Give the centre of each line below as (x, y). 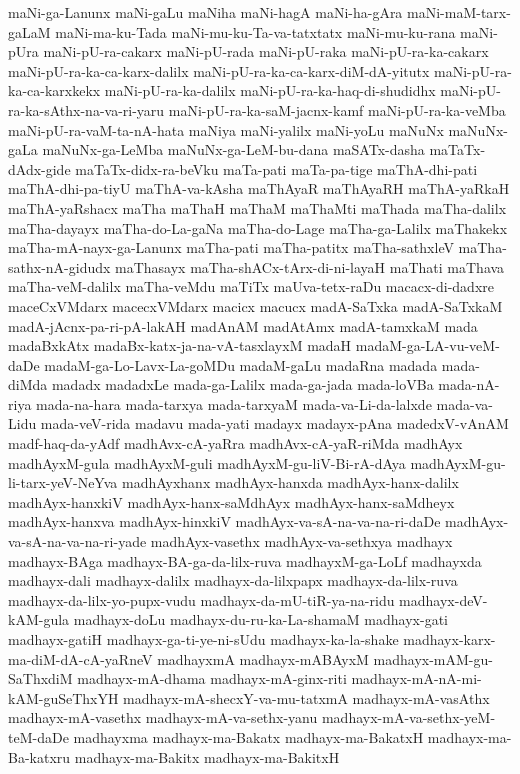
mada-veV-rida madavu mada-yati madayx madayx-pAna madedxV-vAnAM (274, 423)
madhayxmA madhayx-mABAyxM (263, 658)
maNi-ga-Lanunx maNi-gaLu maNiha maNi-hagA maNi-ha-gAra (205, 12)
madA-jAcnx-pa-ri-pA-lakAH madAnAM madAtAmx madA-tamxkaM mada (243, 325)
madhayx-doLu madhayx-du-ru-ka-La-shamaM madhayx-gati (260, 619)
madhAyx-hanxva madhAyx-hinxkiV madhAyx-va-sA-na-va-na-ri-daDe (224, 521)
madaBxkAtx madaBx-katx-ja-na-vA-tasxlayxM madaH (180, 345)
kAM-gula (39, 619)
